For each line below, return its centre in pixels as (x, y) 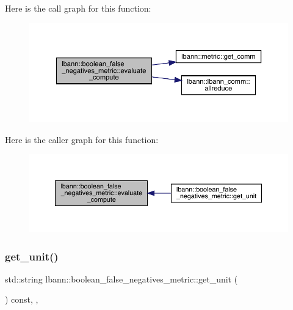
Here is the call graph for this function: (78, 8)
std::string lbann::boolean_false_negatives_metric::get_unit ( (121, 279)
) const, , (22, 299)
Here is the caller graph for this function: (82, 139)
